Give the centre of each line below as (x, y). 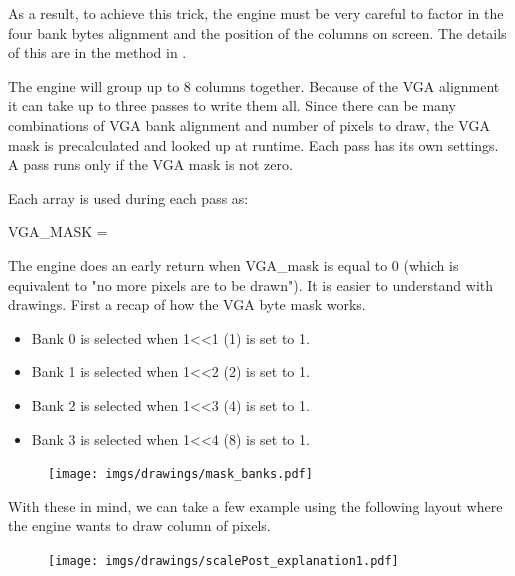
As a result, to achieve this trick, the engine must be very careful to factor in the (256, 13)
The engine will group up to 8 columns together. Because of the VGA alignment (254, 85)
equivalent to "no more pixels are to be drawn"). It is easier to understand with (251, 284)
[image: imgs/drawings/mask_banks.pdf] (180, 474)
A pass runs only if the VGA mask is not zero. (150, 164)
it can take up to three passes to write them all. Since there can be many (232, 105)
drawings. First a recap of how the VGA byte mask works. (187, 304)
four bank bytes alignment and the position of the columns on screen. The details (257, 32)
